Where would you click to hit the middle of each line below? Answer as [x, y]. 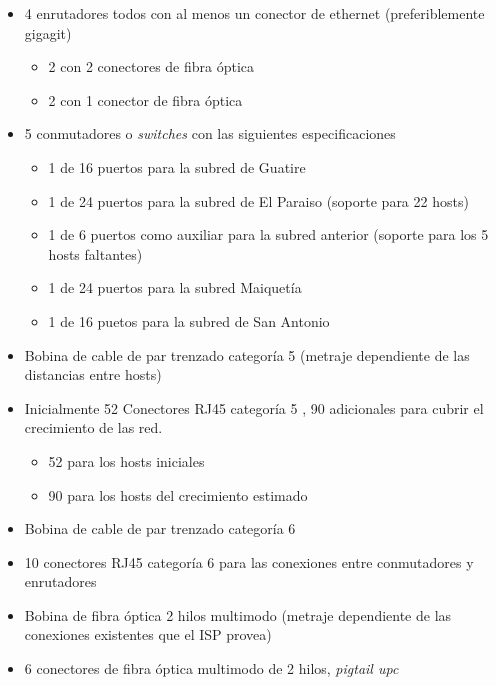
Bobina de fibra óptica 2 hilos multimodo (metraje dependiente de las [238, 614]
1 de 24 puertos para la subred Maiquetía [175, 287]
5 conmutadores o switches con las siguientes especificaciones [210, 133]
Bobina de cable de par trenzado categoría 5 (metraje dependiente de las [247, 354]
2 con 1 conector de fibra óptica [145, 99]
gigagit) [48, 32]
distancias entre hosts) [93, 374]
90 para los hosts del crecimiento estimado [178, 494]
